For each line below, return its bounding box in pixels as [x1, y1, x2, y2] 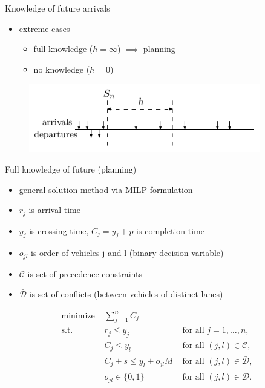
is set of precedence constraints [27, 267, 142, 280]
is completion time [136, 224, 204, 237]
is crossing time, [29, 224, 89, 237]
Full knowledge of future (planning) [5, 162, 137, 175]
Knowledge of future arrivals [5, 2, 110, 14]
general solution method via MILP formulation [19, 183, 193, 196]
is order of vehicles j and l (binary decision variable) [31, 246, 224, 259]
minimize [61, 311, 95, 320]
